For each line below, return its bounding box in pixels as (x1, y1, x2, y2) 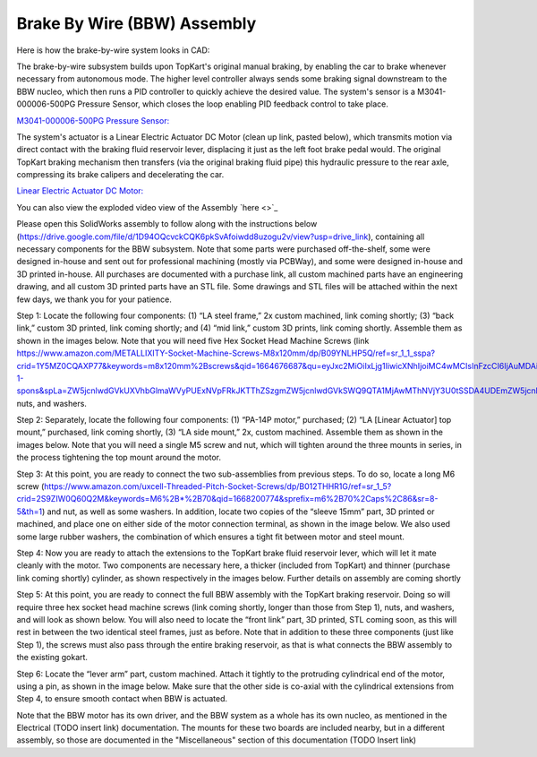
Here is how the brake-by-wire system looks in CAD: (16, 45, 210, 56)
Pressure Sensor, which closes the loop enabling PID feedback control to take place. (77, 99, 388, 109)
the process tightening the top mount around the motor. (16, 452, 222, 463)
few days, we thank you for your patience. (16, 294, 172, 305)
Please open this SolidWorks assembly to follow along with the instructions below (16, 219, 318, 229)
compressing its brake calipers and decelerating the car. (16, 169, 225, 180)
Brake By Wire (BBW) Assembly (16, 13, 257, 33)
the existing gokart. (16, 652, 89, 663)
